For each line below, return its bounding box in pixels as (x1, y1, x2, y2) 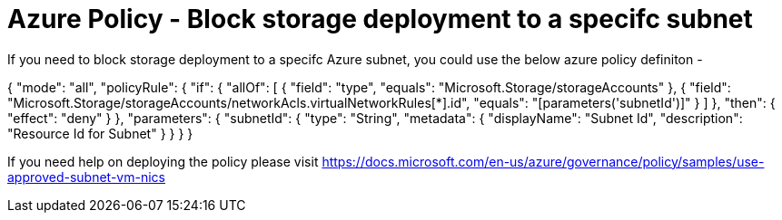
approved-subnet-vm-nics (7, 168, 165, 185)
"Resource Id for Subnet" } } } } (7, 125, 193, 141)
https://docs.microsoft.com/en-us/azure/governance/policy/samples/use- (322, 153, 765, 169)
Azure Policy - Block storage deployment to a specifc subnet (7, 4, 753, 34)
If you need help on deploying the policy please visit (7, 153, 319, 169)
